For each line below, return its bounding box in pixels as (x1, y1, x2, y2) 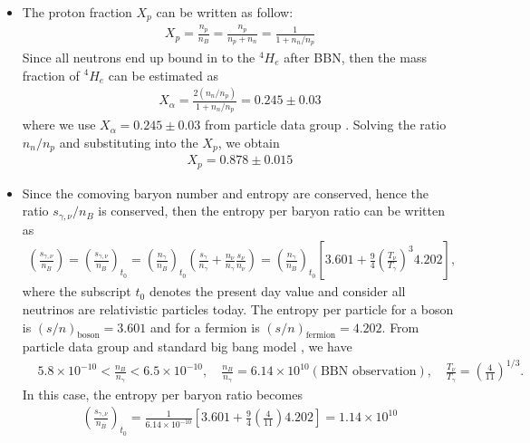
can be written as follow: (156, 3, 294, 21)
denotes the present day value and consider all (149, 282, 406, 301)
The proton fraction (22, 3, 132, 21)
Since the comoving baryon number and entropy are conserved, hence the (22, 183, 429, 202)
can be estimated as (108, 65, 218, 84)
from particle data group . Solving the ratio (204, 115, 447, 134)
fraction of (22, 65, 80, 84)
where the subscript (22, 282, 131, 301)
